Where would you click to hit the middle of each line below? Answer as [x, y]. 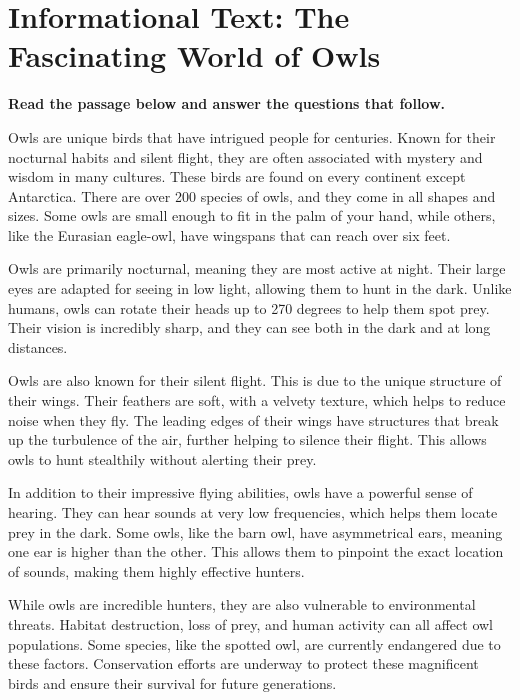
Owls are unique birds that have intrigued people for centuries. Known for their [252, 136]
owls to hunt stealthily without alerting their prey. [162, 458]
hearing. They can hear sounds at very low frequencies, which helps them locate [253, 512]
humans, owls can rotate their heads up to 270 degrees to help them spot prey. [249, 307]
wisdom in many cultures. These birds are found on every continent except [237, 176]
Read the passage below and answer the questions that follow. [227, 103]
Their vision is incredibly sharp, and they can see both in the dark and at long [249, 327]
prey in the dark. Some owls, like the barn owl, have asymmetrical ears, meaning [255, 531]
